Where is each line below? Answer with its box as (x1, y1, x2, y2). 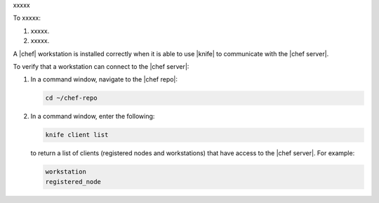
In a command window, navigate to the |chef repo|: (30, 75, 178, 84)
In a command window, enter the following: (30, 112, 155, 121)
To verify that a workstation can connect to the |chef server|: (13, 62, 189, 70)
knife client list (45, 131, 109, 139)
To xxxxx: (13, 14, 41, 22)
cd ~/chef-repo (45, 94, 98, 102)
